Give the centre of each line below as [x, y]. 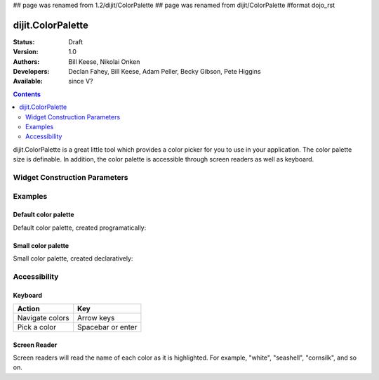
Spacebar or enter [107, 327]
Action [28, 309]
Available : [28, 81]
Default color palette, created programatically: [80, 228]
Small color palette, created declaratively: [73, 258]
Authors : [26, 61]
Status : [24, 41]
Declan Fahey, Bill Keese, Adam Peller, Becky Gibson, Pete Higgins [165, 72]
